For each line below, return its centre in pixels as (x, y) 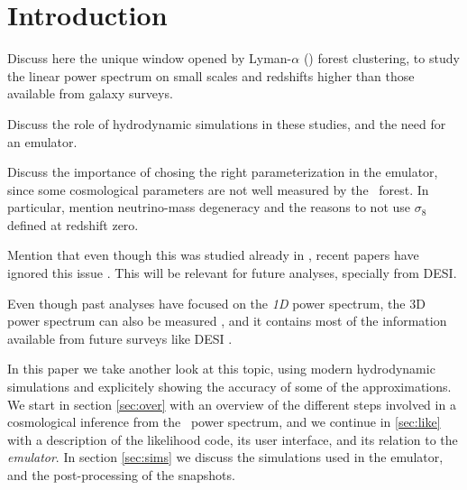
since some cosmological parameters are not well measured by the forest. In (218, 189)
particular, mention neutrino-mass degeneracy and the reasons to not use (209, 207)
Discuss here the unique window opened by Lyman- (150, 58)
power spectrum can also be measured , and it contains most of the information (227, 321)
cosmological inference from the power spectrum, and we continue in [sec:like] (224, 422)
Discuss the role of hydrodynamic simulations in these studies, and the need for (227, 123)
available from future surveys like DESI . (120, 338)
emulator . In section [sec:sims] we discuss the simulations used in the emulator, (225, 457)
